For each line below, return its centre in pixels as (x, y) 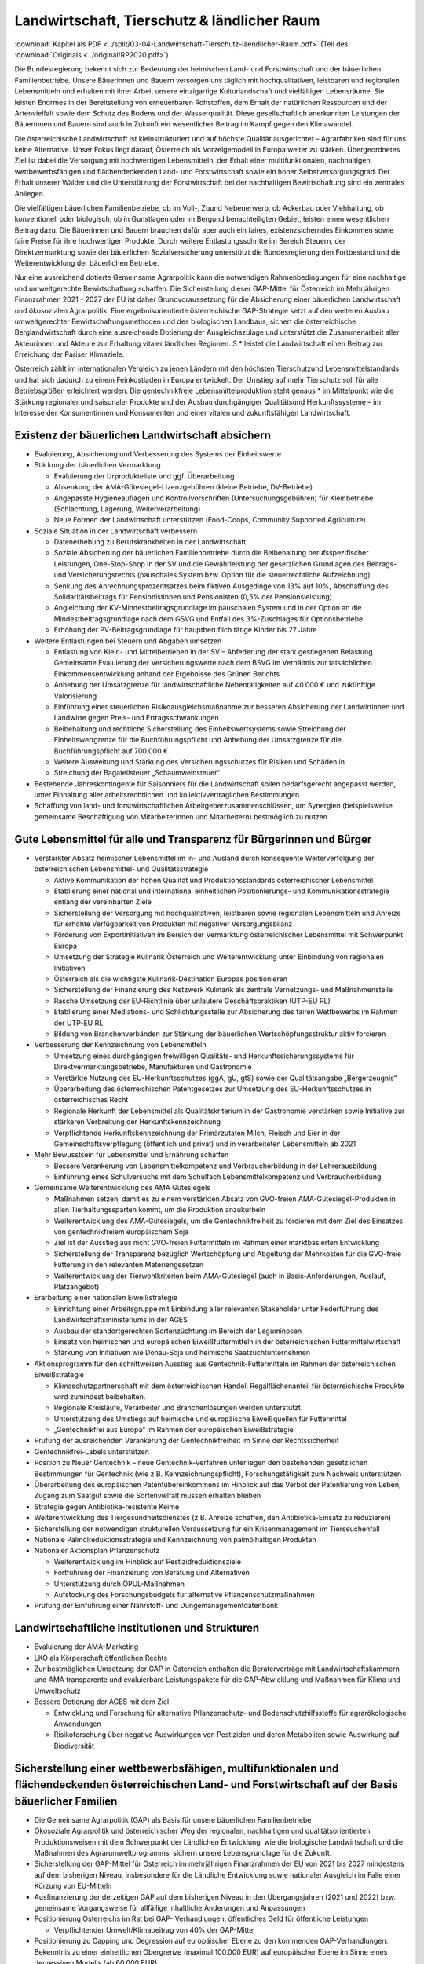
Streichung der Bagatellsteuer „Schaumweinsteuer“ (137, 773)
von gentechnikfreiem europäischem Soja (121, 1232)
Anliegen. (30, 193)
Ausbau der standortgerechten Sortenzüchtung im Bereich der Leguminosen (178, 1331)
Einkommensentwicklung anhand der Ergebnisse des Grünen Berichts (167, 674)
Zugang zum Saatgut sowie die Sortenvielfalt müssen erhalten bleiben (148, 1496)
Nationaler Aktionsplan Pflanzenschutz (97, 1551)
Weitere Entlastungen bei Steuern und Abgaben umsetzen (128, 641)
